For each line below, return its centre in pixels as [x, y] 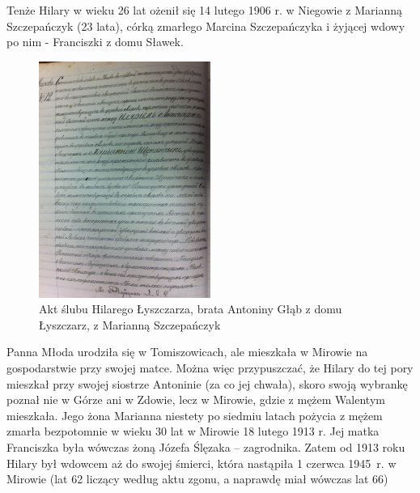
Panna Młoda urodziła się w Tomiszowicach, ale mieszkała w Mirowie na [187, 352]
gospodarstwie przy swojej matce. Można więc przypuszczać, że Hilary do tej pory [210, 367]
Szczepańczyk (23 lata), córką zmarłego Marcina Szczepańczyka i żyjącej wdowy [206, 25]
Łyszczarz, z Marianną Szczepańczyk [130, 324]
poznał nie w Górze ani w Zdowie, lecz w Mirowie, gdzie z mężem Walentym [196, 399]
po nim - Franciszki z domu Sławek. [95, 42]
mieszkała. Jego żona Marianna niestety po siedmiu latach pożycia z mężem [195, 415]
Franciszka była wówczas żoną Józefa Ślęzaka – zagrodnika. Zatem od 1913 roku [206, 446]
